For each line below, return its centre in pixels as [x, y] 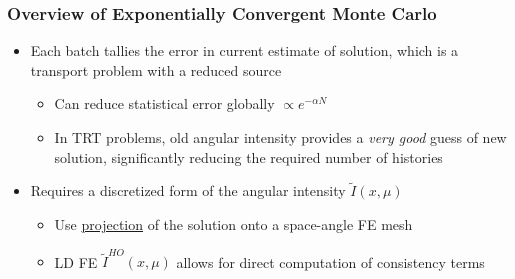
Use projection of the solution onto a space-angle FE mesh [233, 224]
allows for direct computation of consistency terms [330, 261]
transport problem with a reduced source [156, 69]
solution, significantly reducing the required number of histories [248, 156]
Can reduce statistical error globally [164, 103]
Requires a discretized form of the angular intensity [188, 190]
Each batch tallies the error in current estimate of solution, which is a [244, 50]
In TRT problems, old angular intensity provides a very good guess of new [280, 137]
